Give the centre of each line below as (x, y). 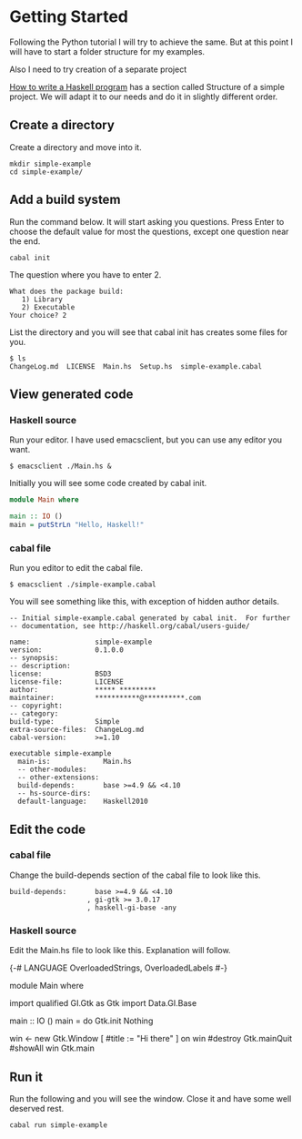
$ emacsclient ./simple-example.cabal (83, 585)
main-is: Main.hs (75, 762)
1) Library (42, 299)
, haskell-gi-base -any (132, 908)
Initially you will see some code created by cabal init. (108, 483)
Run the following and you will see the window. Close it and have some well (151, 1098)
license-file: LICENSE (67, 682)
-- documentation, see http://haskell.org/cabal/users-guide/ (130, 626)
